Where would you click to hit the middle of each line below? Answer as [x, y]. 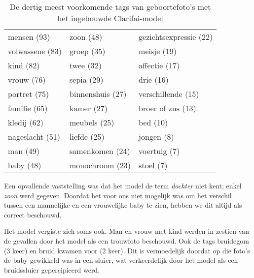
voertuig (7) [159, 151]
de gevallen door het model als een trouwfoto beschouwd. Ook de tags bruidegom [127, 240]
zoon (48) [86, 37]
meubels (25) [92, 122]
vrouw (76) [27, 79]
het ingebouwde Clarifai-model [110, 18]
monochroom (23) [100, 165]
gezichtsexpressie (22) [176, 37]
